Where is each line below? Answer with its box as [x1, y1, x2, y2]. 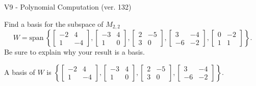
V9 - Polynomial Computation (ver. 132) [4, 2, 132, 12]
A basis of [4, 66, 35, 77]
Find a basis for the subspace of [4, 18, 104, 29]
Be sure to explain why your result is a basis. [4, 47, 145, 57]
